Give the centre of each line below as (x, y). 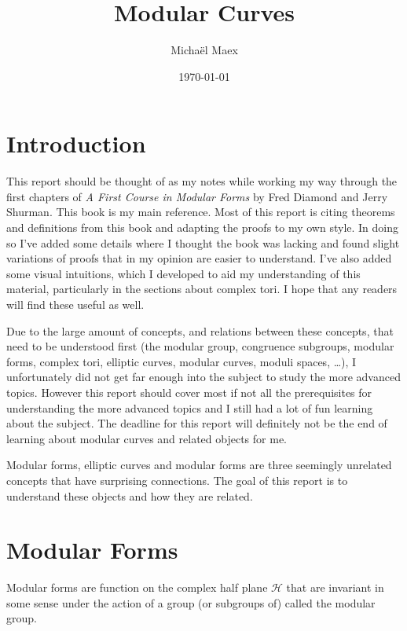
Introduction (76, 143)
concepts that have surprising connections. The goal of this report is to (177, 480)
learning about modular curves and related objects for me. (147, 438)
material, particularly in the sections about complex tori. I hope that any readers (202, 289)
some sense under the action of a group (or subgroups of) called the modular (191, 602)
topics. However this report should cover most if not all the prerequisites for (189, 392)
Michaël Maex (204, 50)
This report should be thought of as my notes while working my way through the (202, 181)
